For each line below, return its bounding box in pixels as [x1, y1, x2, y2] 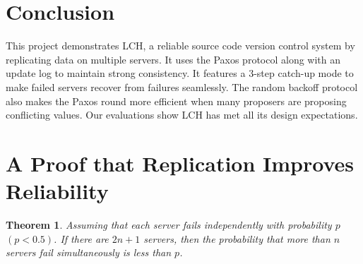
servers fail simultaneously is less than [6, 245, 172, 260]
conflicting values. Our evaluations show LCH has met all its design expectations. [6, 107, 358, 122]
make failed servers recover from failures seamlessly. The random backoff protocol [6, 79, 358, 94]
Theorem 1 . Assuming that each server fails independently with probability [6, 217, 332, 232]
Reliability [6, 176, 109, 205]
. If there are [54, 231, 109, 246]
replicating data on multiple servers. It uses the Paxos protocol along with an [6, 52, 341, 66]
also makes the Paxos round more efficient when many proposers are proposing [6, 93, 347, 108]
